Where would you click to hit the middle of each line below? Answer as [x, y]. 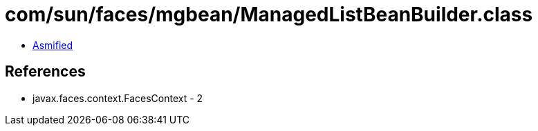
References [45, 72]
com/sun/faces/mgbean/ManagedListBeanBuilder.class [269, 14]
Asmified [53, 45]
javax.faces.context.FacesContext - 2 [118, 98]
